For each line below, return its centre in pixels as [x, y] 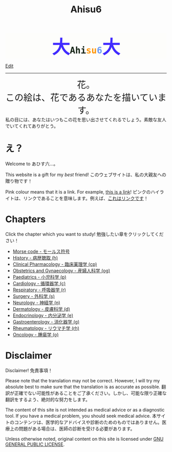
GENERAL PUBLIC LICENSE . [35, 444]
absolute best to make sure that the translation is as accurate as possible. [83, 387]
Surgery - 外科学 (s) [34, 296]
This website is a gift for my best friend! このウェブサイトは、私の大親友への [86, 175]
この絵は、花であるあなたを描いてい [81, 98]
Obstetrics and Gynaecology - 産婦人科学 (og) [61, 271]
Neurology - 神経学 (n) [36, 303]
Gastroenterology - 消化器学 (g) [46, 322]
